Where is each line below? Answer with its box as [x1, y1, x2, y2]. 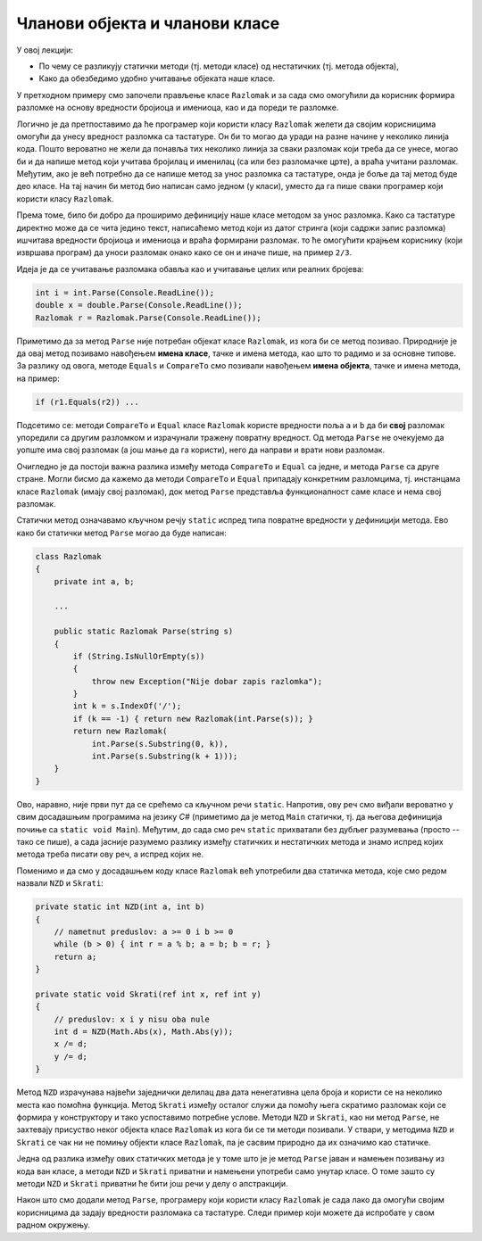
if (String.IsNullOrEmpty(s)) [72, 651, 205, 661]
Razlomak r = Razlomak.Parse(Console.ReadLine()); [35, 312, 262, 323]
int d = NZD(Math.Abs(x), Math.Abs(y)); [54, 1027, 234, 1037]
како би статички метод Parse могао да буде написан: [16, 527, 227, 538]
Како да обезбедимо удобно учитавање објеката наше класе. [38, 73, 276, 84]
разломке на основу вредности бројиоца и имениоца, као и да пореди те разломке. [16, 103, 339, 113]
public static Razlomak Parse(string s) [54, 626, 234, 637]
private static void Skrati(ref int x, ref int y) [35, 989, 262, 999]
